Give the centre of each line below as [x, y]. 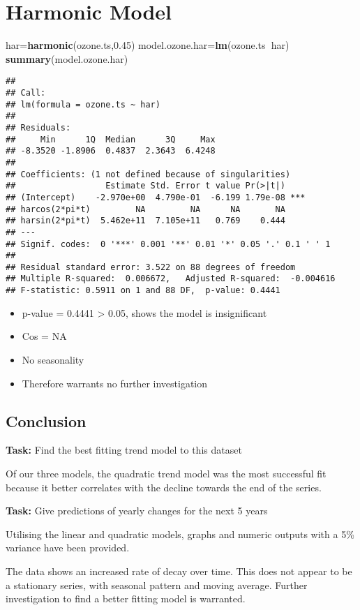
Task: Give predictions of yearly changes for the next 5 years [137, 511]
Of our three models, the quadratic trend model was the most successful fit [166, 473]
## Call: [26, 92]
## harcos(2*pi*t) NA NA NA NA [145, 209]
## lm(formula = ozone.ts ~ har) [83, 104]
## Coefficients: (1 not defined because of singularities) [148, 174]
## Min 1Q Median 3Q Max [111, 139]
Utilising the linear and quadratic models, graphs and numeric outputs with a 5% [180, 534]
